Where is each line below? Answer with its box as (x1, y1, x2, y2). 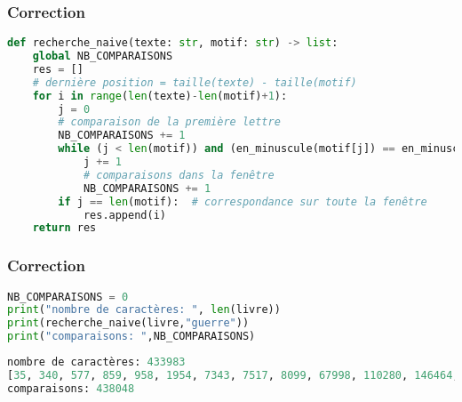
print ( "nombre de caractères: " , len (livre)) (7, 303, 281, 317)
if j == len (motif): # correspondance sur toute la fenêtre (58, 195, 427, 208)
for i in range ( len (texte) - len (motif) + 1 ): (32, 89, 288, 102)
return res (32, 221, 97, 235)
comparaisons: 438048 (7, 382, 135, 395)
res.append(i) (83, 208, 166, 221)
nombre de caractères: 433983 (7, 356, 186, 369)
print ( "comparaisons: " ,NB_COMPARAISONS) (7, 330, 256, 343)
